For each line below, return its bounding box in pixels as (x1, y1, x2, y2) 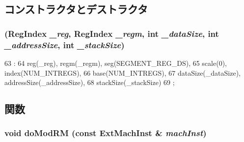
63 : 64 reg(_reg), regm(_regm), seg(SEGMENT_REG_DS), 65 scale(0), (4, 57, 227, 68)
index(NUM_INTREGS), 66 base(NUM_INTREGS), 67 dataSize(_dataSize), (4, 67, 241, 78)
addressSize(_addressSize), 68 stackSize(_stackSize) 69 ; (4, 77, 175, 87)
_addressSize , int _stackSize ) (4, 38, 125, 51)
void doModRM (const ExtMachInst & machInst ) (4, 127, 207, 139)
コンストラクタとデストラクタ (4, 1, 148, 17)
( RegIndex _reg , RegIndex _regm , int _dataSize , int (4, 27, 219, 39)
